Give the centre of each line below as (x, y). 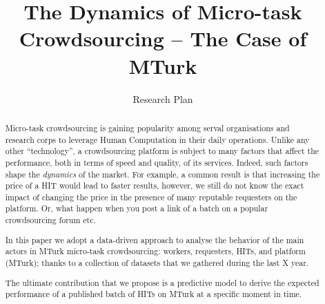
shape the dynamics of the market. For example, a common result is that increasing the (162, 174)
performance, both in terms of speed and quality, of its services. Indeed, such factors (157, 162)
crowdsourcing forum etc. (50, 220)
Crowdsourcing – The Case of (163, 38)
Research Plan (163, 98)
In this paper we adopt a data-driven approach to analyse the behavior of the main (155, 239)
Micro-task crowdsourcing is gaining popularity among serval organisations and (147, 127)
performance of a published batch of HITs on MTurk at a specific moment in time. (154, 294)
